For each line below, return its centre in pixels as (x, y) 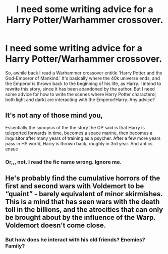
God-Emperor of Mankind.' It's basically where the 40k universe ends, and (83, 78)
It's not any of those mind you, (54, 115)
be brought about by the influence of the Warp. (80, 218)
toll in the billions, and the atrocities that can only (84, 210)
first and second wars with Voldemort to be (75, 186)
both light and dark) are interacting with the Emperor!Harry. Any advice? (80, 100)
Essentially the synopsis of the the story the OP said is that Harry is (75, 127)
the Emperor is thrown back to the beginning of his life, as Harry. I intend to (83, 83)
